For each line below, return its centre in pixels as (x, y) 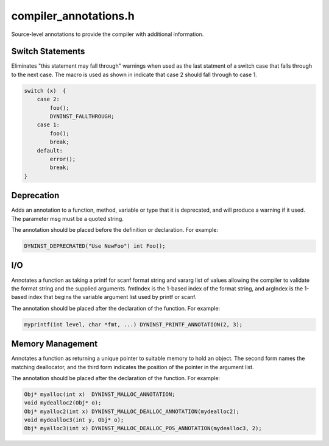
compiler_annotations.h (73, 16)
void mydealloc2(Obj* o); (63, 403)
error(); (63, 159)
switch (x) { (45, 91)
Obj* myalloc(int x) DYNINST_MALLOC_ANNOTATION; (100, 394)
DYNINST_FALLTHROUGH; (82, 116)
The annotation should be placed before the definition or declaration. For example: (115, 230)
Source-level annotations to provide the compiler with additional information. (108, 34)
